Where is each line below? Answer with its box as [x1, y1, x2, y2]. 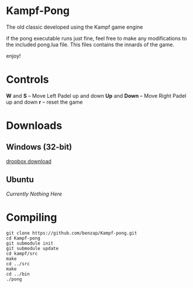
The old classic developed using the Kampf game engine [6, 23, 143, 30]
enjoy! [6, 52, 21, 59]
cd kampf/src [6, 251, 38, 256]
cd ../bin [6, 271, 30, 277]
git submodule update [6, 245, 59, 251]
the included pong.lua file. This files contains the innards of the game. [6, 41, 174, 48]
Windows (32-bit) [6, 142, 73, 152]
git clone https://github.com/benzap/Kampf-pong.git [6, 230, 137, 236]
